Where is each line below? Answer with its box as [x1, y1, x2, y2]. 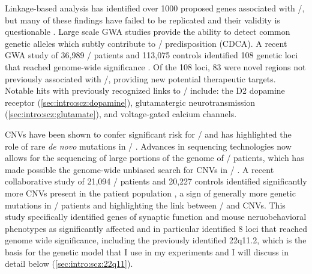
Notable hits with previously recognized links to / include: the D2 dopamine [5, 84, 285, 97]
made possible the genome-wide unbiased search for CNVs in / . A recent [5, 163, 274, 175]
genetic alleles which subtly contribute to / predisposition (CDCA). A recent [5, 37, 287, 49]
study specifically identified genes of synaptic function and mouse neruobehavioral [5, 210, 307, 223]
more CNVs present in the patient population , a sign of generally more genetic [5, 186, 296, 199]
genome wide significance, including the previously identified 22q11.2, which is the [5, 234, 307, 246]
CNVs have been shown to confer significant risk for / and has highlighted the [5, 127, 292, 140]
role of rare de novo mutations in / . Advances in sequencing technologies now [5, 139, 292, 152]
